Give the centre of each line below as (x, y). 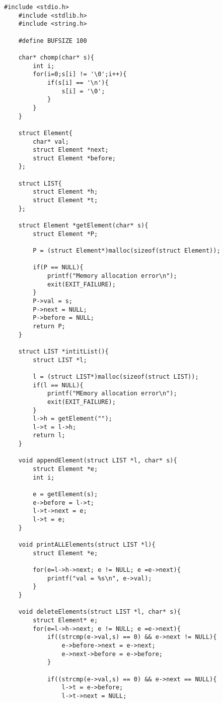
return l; (49, 435)
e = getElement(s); (65, 494)
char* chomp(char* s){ (56, 57)
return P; (49, 326)
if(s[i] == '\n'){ (78, 82)
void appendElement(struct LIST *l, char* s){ (98, 461)
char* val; (51, 141)
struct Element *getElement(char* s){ (83, 226)
